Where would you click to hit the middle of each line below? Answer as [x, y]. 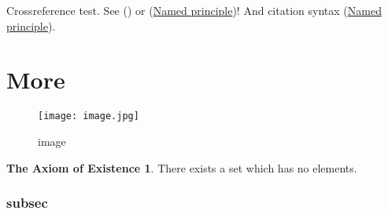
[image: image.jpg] [89, 116]
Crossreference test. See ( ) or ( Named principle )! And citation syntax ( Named [194, 10]
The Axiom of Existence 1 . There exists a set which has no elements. [182, 167]
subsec [27, 203]
